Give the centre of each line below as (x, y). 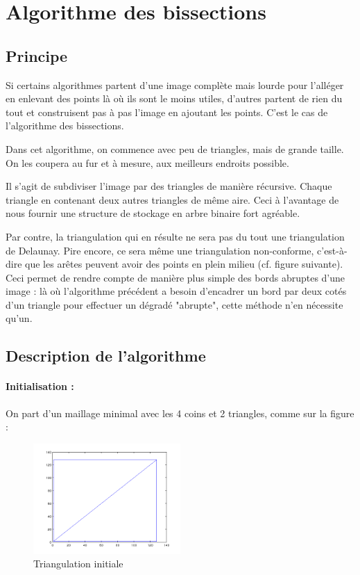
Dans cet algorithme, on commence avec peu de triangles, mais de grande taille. (175, 148)
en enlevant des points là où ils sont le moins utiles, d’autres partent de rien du (174, 98)
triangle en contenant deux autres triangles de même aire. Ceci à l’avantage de (172, 199)
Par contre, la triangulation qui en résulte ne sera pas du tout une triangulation (175, 236)
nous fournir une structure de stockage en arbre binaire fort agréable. (153, 213)
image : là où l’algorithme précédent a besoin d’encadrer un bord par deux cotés (176, 291)
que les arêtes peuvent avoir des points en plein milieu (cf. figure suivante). (184, 264)
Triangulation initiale (78, 564)
